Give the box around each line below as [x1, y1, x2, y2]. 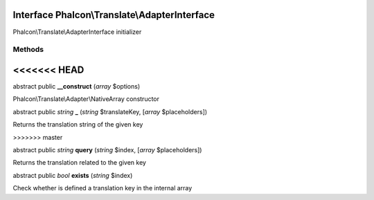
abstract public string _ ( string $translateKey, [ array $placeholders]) [12, 107, 208, 116]
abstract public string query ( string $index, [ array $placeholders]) [12, 145, 202, 154]
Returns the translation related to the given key [12, 158, 147, 167]
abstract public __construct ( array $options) [12, 82, 141, 90]
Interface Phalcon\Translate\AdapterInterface [12, 9, 215, 21]
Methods [12, 45, 44, 55]
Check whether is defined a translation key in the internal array [12, 184, 193, 192]
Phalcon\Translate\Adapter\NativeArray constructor [12, 95, 159, 103]
